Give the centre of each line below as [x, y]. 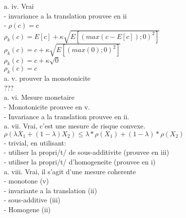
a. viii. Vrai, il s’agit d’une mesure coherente [70, 171]
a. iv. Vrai [19, 6]
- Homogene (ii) [28, 209]
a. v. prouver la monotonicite [47, 78]
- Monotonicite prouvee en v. [47, 107]
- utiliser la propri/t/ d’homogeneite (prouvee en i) [80, 162]
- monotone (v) [27, 181]
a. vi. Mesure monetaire [39, 97]
